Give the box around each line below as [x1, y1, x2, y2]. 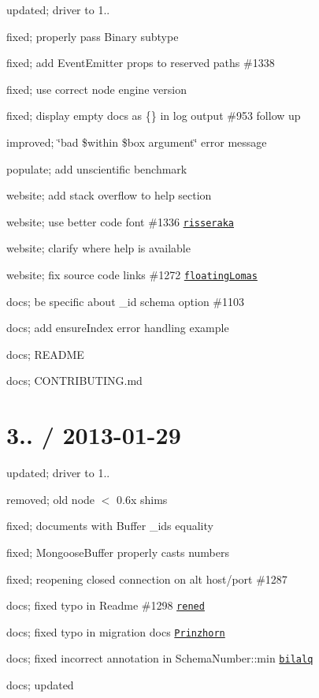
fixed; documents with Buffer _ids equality [6, 517, 213, 534]
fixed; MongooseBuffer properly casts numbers [6, 543, 229, 560]
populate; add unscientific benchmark [6, 160, 187, 177]
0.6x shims [117, 491, 168, 507]
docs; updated [6, 677, 74, 693]
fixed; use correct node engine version [6, 80, 187, 97]
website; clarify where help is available [6, 240, 191, 256]
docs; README [6, 345, 84, 362]
